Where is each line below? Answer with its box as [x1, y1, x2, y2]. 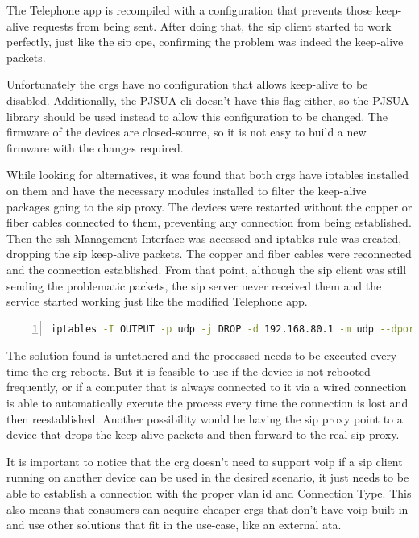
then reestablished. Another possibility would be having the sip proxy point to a [6, 410, 403, 427]
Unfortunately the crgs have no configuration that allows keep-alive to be [6, 76, 368, 93]
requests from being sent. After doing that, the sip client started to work [32, 17, 392, 34]
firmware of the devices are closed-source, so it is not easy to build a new [6, 123, 367, 140]
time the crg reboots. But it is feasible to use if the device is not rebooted [6, 362, 371, 379]
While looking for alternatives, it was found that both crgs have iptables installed [6, 166, 409, 183]
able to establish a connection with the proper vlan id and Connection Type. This [6, 485, 412, 502]
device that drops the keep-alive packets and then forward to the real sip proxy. [6, 426, 400, 443]
